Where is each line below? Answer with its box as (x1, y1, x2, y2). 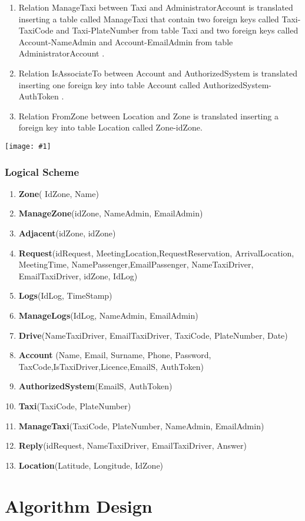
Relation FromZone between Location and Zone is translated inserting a (18, 109, 279, 122)
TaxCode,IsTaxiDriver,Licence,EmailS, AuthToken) (18, 360, 204, 372)
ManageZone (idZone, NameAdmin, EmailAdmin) (18, 207, 203, 219)
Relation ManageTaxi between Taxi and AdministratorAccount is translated (18, 1, 293, 13)
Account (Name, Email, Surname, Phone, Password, (18, 349, 211, 361)
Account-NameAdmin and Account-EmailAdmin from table (18, 35, 233, 48)
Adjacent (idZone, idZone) (18, 227, 116, 239)
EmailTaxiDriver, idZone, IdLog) (18, 269, 138, 282)
